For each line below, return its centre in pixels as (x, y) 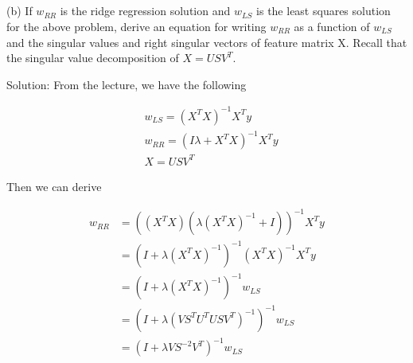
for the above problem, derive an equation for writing (136, 26)
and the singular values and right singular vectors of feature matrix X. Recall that (207, 42)
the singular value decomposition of (93, 58)
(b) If (19, 11)
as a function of (332, 26)
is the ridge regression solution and (145, 11)
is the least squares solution (323, 11)
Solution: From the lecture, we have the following (127, 84)
